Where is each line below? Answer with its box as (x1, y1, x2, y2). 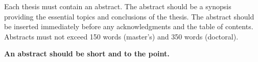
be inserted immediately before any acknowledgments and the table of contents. (4, 21, 253, 32)
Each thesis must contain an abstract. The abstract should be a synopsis (4, 1, 231, 11)
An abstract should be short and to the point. (4, 48, 170, 59)
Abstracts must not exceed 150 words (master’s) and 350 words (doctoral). (4, 31, 239, 42)
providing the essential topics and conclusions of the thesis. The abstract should (4, 11, 254, 22)
